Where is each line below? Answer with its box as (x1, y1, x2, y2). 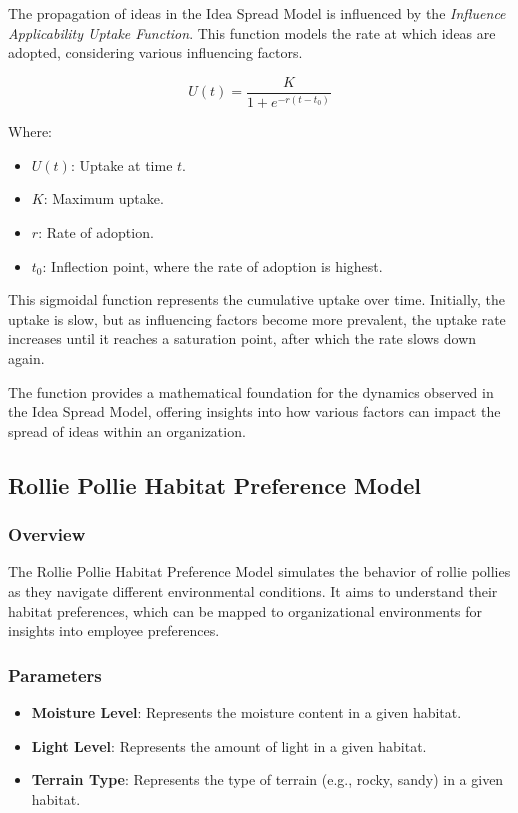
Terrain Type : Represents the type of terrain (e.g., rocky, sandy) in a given (31, 769, 504, 790)
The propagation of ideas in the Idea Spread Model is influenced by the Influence (8, 3, 506, 23)
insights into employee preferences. (8, 620, 220, 641)
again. (8, 347, 45, 368)
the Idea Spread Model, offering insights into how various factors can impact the (8, 401, 501, 422)
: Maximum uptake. (43, 188, 164, 209)
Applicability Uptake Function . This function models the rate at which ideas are (8, 22, 496, 43)
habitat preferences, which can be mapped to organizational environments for (8, 600, 483, 621)
